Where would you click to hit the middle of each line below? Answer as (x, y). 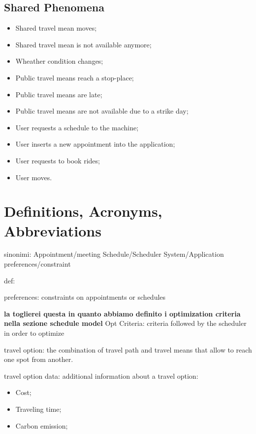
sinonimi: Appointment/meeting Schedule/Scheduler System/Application (114, 254)
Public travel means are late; (59, 94)
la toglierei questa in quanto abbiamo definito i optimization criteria (122, 313)
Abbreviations (53, 230)
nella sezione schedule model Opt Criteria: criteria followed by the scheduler (125, 323)
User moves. (34, 177)
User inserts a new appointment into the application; (95, 144)
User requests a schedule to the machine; (77, 127)
